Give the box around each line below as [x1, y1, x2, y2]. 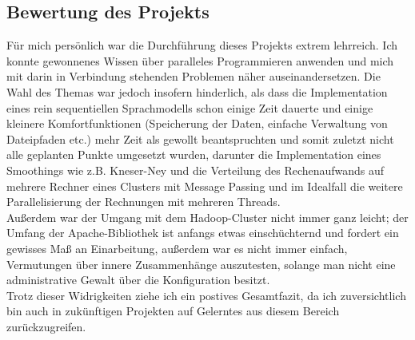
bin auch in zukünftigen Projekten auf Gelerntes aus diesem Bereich [6, 302, 340, 319]
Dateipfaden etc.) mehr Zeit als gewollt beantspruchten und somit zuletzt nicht [6, 130, 394, 147]
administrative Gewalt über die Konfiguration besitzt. [6, 271, 270, 288]
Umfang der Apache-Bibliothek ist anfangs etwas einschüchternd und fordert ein [6, 224, 399, 241]
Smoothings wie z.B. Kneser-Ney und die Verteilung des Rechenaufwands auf [6, 161, 385, 178]
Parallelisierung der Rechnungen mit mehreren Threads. [6, 193, 281, 210]
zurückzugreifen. [6, 318, 86, 334]
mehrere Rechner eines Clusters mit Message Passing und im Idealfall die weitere [6, 177, 403, 194]
